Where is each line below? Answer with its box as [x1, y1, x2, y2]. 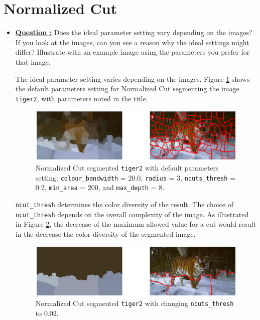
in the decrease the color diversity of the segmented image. [15, 228, 196, 239]
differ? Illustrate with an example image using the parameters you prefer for [15, 47, 250, 57]
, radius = [141, 172, 175, 183]
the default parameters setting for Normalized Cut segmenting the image [15, 83, 239, 94]
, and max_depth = [98, 182, 157, 193]
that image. [15, 56, 51, 67]
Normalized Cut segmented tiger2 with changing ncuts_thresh [35, 298, 234, 308]
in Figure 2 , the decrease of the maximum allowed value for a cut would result [15, 219, 256, 229]
